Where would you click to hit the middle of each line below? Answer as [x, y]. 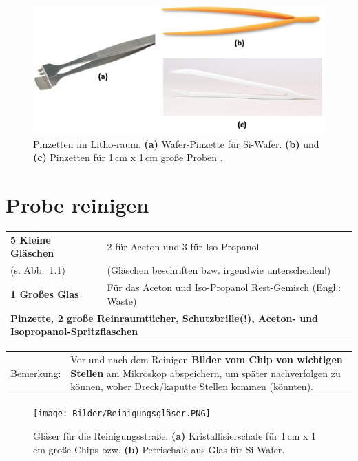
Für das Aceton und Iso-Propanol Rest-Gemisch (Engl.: [224, 287]
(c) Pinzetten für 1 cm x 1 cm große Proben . [128, 157]
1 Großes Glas [45, 293]
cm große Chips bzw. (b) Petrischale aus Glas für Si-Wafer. [159, 449]
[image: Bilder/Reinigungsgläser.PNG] [122, 414]
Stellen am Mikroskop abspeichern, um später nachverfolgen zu [206, 373]
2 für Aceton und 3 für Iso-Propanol [183, 246]
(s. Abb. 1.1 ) [38, 270]
